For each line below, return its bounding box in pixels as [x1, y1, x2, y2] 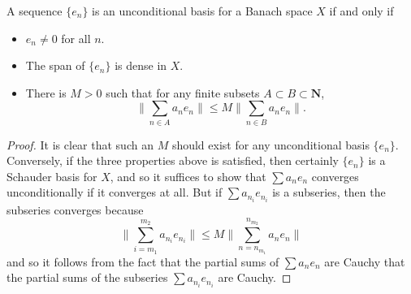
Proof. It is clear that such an [6, 136, 154, 153]
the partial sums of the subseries [6, 269, 168, 286]
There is [25, 84, 67, 101]
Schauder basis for [6, 167, 97, 184]
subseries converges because [6, 201, 144, 218]
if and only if [329, 2, 394, 19]
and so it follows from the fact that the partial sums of [6, 253, 279, 270]
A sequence [6, 2, 63, 19]
